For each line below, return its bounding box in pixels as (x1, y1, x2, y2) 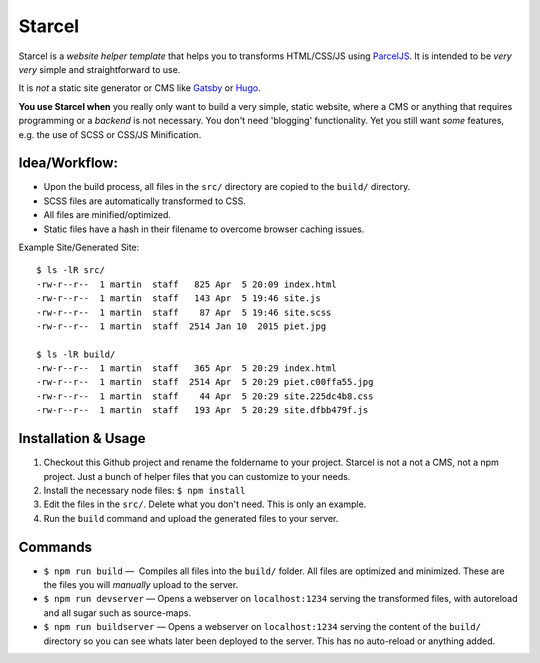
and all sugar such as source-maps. (43, 606, 192, 619)
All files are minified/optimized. (43, 209, 172, 221)
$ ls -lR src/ (36, 265, 105, 276)
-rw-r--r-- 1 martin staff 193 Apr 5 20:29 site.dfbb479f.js (36, 405, 369, 416)
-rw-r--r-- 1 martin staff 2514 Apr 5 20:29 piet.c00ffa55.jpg (36, 376, 374, 388)
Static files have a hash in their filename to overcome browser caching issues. (43, 223, 365, 235)
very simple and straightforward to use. (18, 63, 181, 75)
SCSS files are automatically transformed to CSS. (43, 195, 247, 207)
